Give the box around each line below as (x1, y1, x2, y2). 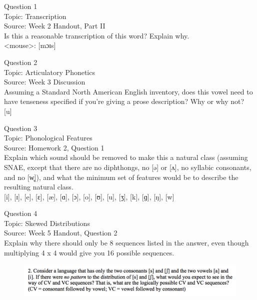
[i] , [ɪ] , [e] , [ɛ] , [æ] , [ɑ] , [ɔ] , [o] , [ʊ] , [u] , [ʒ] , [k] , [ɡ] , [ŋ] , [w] (4, 191, 174, 201)
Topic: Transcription (4, 10, 66, 21)
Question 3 (4, 122, 37, 133)
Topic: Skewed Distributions (4, 217, 90, 228)
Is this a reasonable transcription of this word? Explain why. (4, 30, 189, 40)
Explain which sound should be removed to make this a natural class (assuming (4, 152, 248, 162)
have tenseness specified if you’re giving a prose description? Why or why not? (4, 96, 244, 106)
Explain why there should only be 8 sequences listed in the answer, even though (4, 237, 249, 248)
